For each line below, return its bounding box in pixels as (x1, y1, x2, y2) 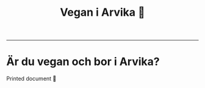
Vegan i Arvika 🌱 (60, 5, 145, 19)
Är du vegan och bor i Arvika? (6, 55, 160, 69)
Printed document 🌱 (6, 75, 57, 83)
